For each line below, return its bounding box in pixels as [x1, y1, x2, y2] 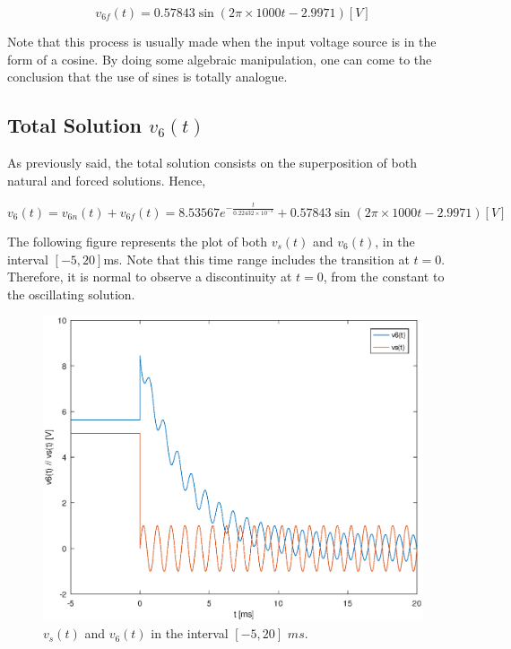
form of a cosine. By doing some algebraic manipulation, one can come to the [7, 49, 432, 68]
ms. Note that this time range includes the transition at [103, 249, 410, 268]
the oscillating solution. [7, 284, 135, 303]
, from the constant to [323, 267, 445, 286]
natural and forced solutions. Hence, [7, 170, 206, 189]
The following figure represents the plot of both [7, 231, 268, 250]
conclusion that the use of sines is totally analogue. [7, 67, 288, 86]
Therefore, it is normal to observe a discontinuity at [7, 267, 292, 286]
